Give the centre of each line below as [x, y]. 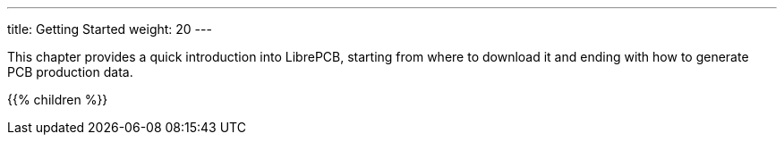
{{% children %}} [58, 100]
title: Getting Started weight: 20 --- [110, 29]
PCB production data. [70, 72]
